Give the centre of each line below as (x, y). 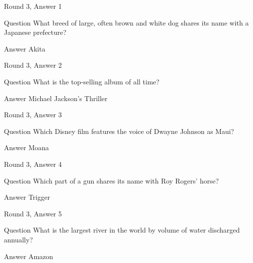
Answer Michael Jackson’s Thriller (56, 98)
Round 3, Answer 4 (33, 164)
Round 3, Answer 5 (33, 213)
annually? (18, 239)
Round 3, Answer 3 (33, 115)
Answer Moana (27, 147)
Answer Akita (25, 48)
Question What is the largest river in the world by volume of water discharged (122, 230)
